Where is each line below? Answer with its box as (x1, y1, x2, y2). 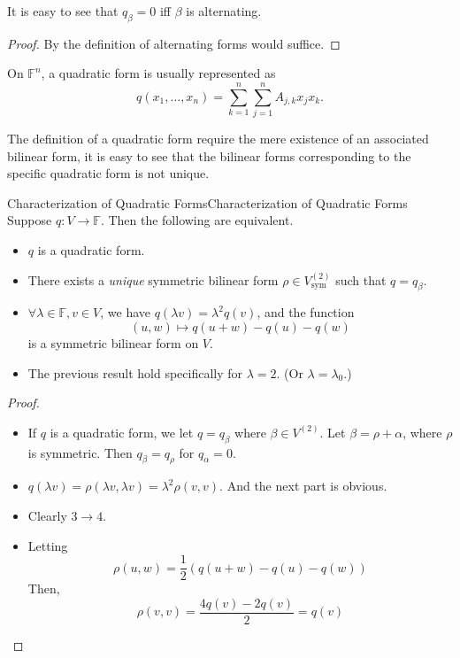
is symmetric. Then (27, 443, 133, 461)
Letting (27, 536, 68, 554)
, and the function (257, 303, 355, 321)
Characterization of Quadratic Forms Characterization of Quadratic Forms (7, 193, 408, 212)
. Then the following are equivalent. (100, 211, 294, 229)
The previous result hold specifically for (27, 363, 243, 382)
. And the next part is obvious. (219, 476, 387, 495)
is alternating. (186, 2, 262, 19)
